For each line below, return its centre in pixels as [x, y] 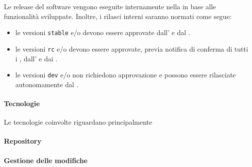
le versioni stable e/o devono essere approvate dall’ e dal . [103, 32]
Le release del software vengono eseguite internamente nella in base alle [110, 6]
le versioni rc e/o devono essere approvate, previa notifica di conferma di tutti [132, 48]
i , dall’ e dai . [36, 58]
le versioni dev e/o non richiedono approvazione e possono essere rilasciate [126, 75]
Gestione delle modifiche [46, 160]
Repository [23, 141]
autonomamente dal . [47, 84]
